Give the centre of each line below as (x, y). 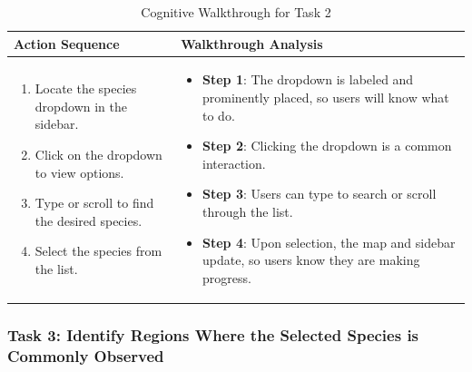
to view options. (79, 172)
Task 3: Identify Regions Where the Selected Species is (213, 334)
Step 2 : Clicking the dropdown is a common (327, 146)
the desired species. (88, 220)
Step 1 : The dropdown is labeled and (308, 79)
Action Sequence (67, 43)
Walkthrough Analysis (252, 43)
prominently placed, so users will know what (326, 98)
